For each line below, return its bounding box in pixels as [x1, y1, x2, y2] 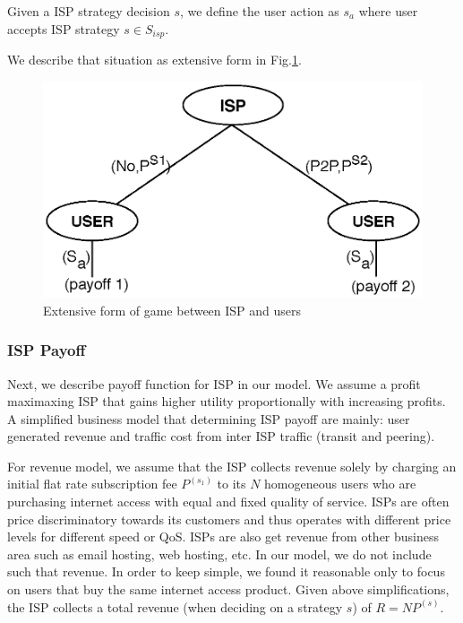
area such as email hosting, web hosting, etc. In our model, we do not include [7, 544, 432, 563]
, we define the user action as [179, 2, 339, 20]
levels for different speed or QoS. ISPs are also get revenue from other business [7, 527, 440, 546]
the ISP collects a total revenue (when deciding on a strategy [7, 597, 343, 616]
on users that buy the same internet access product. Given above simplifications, [7, 580, 450, 599]
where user [358, 2, 418, 20]
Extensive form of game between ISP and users [43, 300, 302, 319]
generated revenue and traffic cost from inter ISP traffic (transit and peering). [7, 427, 435, 446]
